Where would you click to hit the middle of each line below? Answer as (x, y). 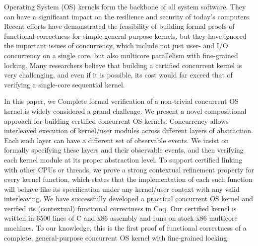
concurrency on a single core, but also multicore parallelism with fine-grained (121, 55)
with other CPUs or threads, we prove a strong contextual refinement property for (129, 169)
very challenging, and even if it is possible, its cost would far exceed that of (118, 75)
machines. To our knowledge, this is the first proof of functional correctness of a (125, 228)
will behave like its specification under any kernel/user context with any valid (122, 189)
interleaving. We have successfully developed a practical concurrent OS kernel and (129, 199)
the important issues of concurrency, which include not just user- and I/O (116, 45)
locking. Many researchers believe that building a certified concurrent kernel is (123, 65)
